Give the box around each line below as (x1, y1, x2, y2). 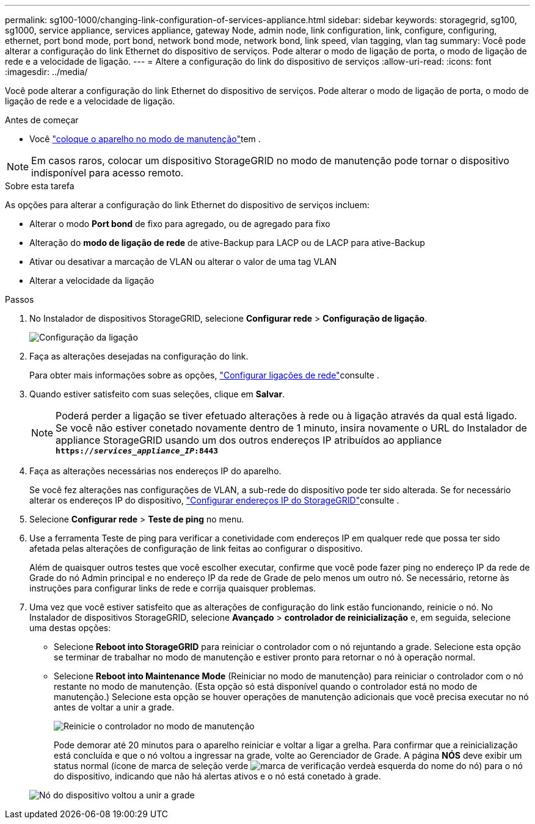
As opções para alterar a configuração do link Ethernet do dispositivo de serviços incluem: (5, 200, 370, 210)
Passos (5, 294, 34, 305)
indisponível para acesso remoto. (31, 167, 184, 179)
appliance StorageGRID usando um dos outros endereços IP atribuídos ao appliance (56, 434, 442, 446)
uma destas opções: (29, 623, 111, 633)
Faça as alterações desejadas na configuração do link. (29, 351, 249, 361)
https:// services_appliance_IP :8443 (56, 446, 219, 455)
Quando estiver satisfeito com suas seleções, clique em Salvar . (29, 389, 285, 399)
